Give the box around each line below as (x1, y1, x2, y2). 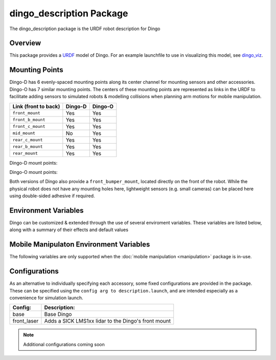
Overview (9, 39, 41, 48)
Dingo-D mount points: (9, 160, 58, 166)
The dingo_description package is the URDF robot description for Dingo (9, 26, 160, 32)
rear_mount (12, 151, 38, 156)
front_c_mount (12, 124, 45, 129)
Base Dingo (44, 311, 72, 318)
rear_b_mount (12, 144, 43, 149)
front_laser (12, 318, 39, 325)
